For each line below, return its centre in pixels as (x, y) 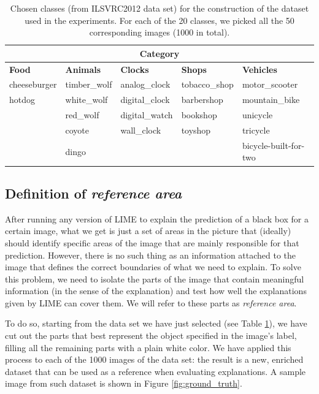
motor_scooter (270, 84)
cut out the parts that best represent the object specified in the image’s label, (151, 335)
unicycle (257, 115)
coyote (77, 130)
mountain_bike (271, 100)
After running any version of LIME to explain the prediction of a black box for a (157, 218)
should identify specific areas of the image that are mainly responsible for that (152, 242)
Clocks (135, 69)
